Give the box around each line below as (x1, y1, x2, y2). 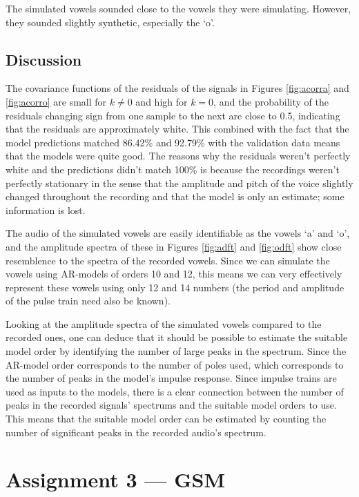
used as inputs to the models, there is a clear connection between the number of (6, 384, 344, 398)
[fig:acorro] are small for (6, 94, 107, 108)
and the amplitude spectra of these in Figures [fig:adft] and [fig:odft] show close (6, 239, 342, 253)
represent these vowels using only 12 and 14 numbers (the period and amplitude (6, 280, 345, 294)
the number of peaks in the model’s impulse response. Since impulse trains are (6, 371, 337, 385)
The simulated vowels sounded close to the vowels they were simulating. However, (6, 1, 351, 15)
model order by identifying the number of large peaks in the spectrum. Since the (6, 344, 347, 358)
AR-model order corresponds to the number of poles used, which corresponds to (6, 357, 344, 371)
